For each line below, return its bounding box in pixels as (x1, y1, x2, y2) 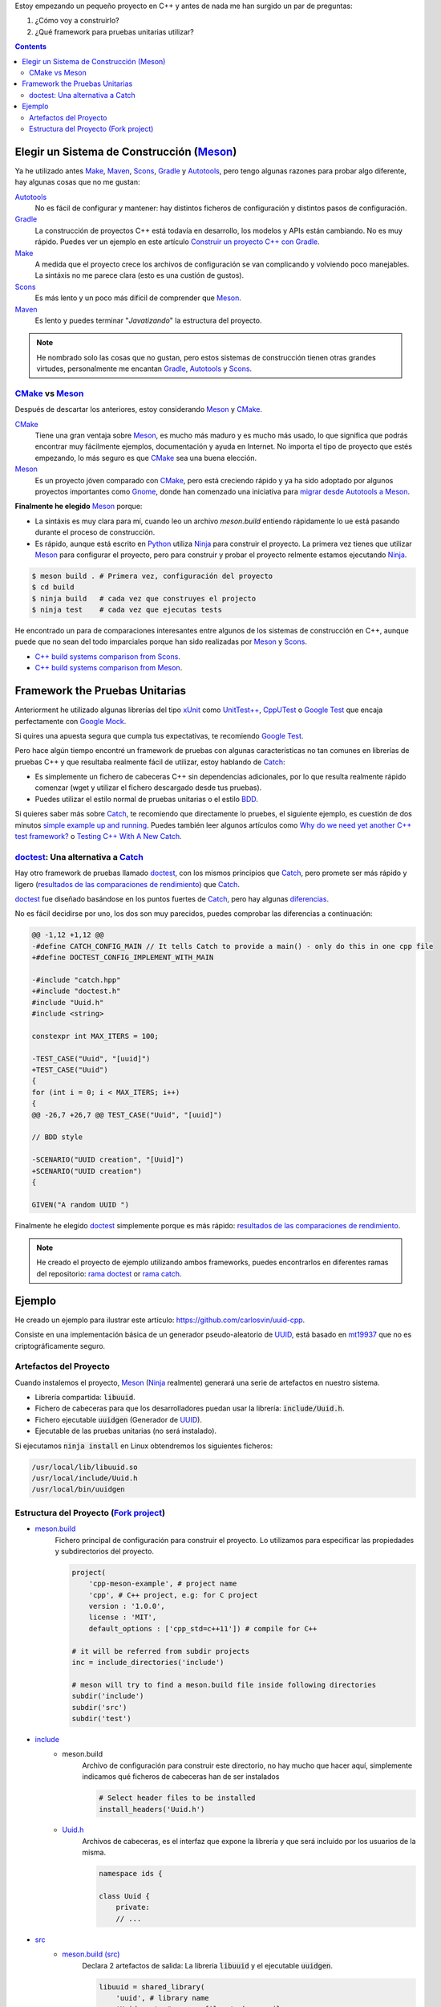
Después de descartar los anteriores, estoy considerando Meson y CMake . (14, 405, 262, 414)
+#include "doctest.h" (31, 987, 121, 995)
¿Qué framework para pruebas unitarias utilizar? (34, 26, 194, 36)
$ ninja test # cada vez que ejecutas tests (31, 605, 222, 614)
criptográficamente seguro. (14, 1341, 106, 1350)
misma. (82, 1847, 107, 1858)
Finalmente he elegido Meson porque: (14, 502, 143, 511)
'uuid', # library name (115, 1993, 209, 2002)
